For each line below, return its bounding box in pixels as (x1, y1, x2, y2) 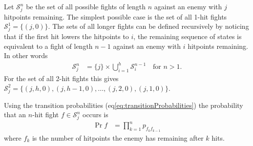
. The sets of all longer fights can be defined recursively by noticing (48, 21, 249, 31)
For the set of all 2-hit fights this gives (4, 73, 119, 83)
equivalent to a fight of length (4, 41, 93, 51)
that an (4, 109, 26, 120)
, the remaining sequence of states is (133, 31, 242, 42)
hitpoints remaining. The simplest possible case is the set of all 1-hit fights (4, 11, 227, 21)
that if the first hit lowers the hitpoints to (4, 31, 129, 42)
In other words (4, 50, 48, 61)
